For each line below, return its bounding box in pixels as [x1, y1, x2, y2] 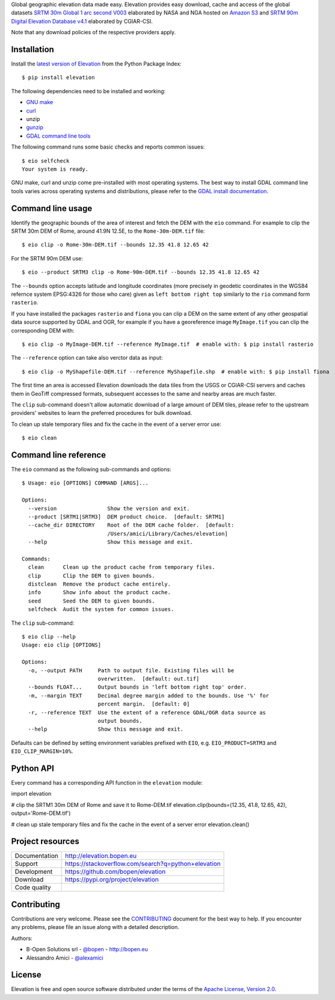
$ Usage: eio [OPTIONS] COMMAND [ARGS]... [22, 480, 149, 486]
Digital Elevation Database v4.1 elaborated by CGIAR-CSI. [11, 17, 153, 25]
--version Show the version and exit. [28, 505, 190, 512]
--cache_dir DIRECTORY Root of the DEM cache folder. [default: [28, 522, 235, 529]
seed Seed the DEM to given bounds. [28, 597, 156, 604]
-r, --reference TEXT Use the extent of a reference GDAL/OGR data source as [28, 709, 266, 716]
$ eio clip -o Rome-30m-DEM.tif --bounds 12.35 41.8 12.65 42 [22, 241, 209, 248]
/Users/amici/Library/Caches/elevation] [107, 530, 228, 537]
